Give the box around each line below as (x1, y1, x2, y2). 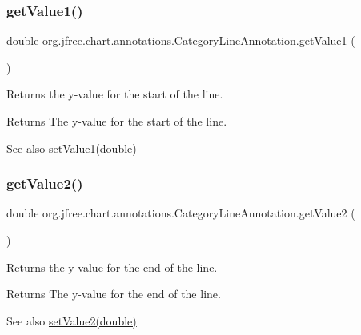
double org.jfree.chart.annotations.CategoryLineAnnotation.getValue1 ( (6, 32, 355, 49)
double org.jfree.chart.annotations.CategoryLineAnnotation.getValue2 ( (6, 205, 355, 221)
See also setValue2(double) (6, 312, 137, 329)
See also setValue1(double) (6, 139, 137, 156)
